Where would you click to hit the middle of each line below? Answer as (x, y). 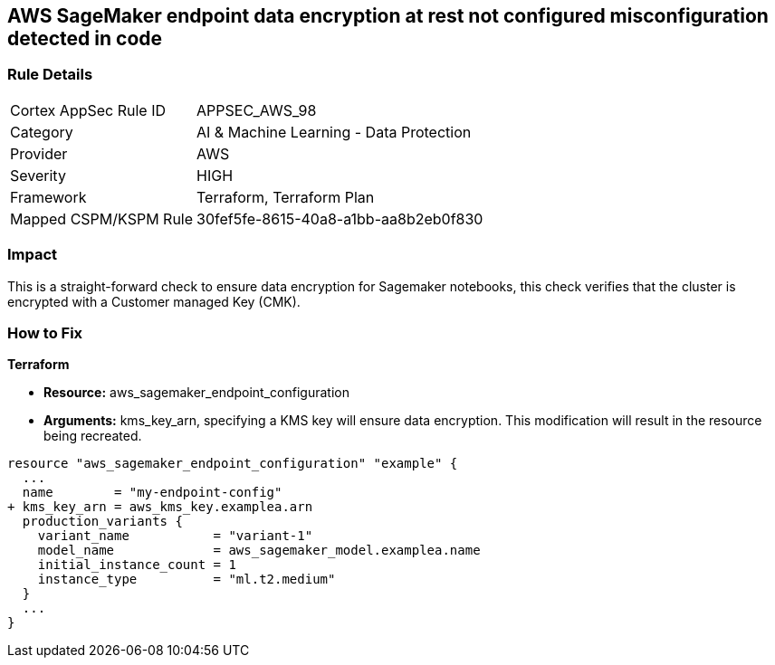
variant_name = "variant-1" (175, 536)
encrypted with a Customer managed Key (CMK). (154, 301)
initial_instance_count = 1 (137, 565)
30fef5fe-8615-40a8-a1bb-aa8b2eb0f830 (340, 218)
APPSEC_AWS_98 (257, 110)
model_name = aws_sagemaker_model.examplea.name (259, 551)
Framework (48, 197)
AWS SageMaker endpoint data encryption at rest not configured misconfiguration (388, 16)
